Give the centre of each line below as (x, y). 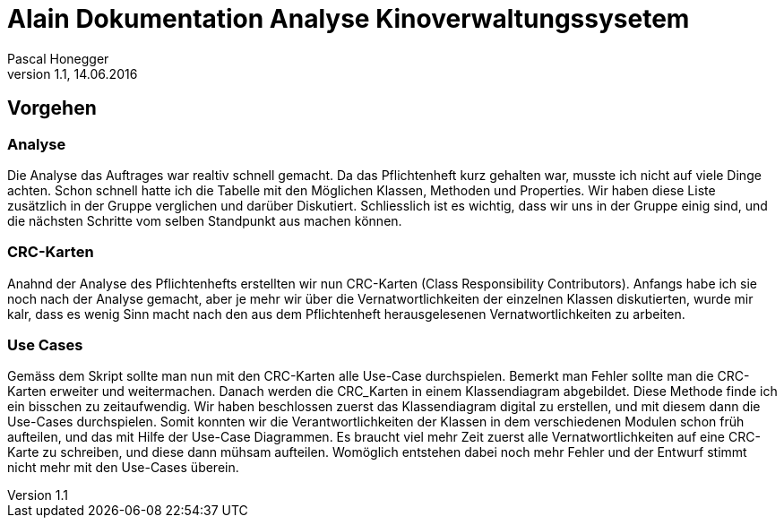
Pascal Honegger (58, 58)
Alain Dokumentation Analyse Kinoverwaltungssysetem (349, 19)
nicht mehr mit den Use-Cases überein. (123, 468)
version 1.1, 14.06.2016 (73, 73)
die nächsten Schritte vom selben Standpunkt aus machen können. (205, 220)
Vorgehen (52, 108)
